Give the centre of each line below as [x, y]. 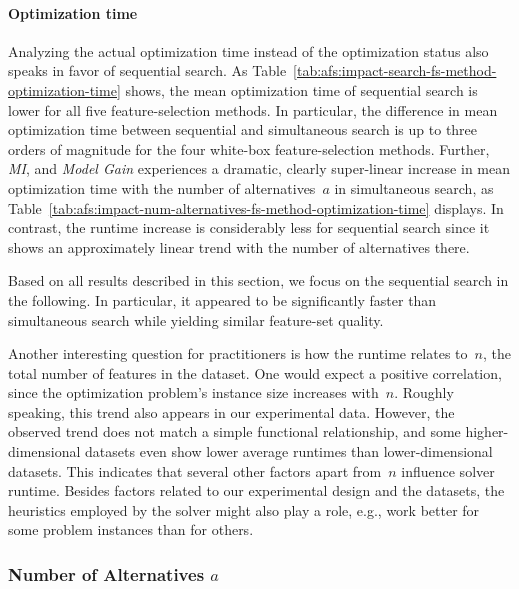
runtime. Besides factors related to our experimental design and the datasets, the [256, 490]
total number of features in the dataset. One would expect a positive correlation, [255, 372]
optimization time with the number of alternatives [162, 187]
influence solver [448, 470]
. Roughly [424, 392]
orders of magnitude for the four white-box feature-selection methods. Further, [249, 148]
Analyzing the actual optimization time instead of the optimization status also [248, 50]
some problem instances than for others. [131, 529]
